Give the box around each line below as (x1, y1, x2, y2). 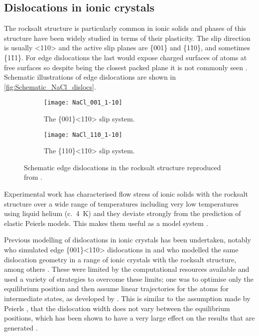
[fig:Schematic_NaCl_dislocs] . (4, 81, 96, 92)
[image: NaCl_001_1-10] (44, 99, 123, 107)
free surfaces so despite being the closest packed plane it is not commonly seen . (4, 62, 248, 72)
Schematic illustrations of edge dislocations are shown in (4, 72, 176, 82)
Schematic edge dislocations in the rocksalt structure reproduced (24, 162, 221, 172)
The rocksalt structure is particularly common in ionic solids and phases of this (4, 23, 246, 33)
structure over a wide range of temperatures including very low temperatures (4, 198, 239, 209)
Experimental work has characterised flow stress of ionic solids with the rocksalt (4, 189, 248, 199)
